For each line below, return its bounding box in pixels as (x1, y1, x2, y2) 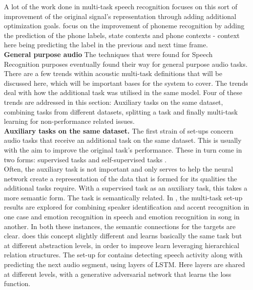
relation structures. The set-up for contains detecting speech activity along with (4, 250, 243, 260)
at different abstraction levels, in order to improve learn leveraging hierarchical (4, 240, 239, 250)
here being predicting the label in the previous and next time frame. (4, 39, 208, 50)
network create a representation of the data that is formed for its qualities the (4, 173, 237, 183)
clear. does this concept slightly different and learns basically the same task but (4, 231, 242, 241)
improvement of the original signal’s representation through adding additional (4, 11, 236, 21)
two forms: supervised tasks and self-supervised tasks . (4, 154, 167, 164)
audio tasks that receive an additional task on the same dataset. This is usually (4, 135, 242, 145)
